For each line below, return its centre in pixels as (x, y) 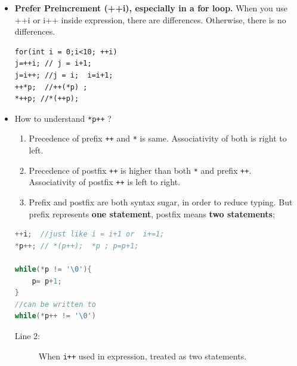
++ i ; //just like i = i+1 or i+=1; (89, 234)
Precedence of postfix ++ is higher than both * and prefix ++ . (140, 170)
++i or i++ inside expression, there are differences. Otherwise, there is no (150, 19)
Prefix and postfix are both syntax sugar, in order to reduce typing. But (161, 202)
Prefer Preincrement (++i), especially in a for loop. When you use (151, 8)
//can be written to (55, 304)
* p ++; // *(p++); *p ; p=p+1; (77, 246)
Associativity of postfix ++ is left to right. (105, 182)
